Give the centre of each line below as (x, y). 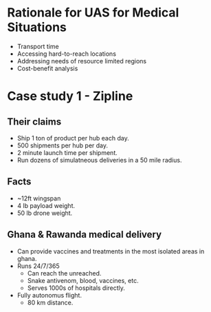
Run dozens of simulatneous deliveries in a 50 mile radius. (99, 160)
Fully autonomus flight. (49, 295)
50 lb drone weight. (45, 213)
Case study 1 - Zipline (70, 96)
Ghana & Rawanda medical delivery (85, 235)
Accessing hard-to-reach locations (67, 54)
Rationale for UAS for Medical (93, 13)
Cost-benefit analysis (47, 68)
